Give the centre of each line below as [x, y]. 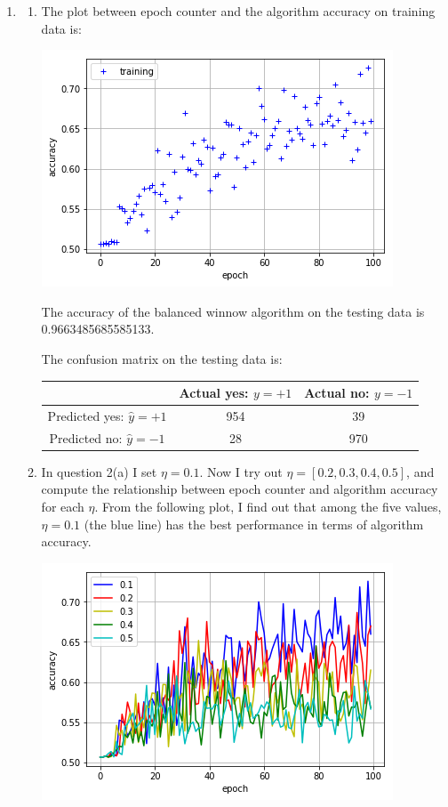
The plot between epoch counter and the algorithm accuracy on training [238, 11]
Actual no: [337, 393]
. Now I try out [241, 471]
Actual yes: [214, 393]
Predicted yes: [86, 415]
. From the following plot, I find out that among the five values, [268, 507]
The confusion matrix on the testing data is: [162, 358]
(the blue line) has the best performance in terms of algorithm [254, 524]
